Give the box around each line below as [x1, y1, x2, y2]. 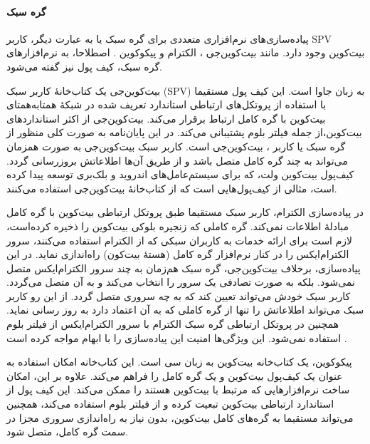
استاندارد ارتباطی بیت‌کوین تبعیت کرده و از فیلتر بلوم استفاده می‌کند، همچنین [6, 396, 334, 411]
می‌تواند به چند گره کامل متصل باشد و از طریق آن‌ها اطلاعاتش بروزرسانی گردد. [6, 153, 348, 167]
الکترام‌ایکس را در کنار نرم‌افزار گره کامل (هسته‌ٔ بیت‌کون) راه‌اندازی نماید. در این [6, 247, 349, 262]
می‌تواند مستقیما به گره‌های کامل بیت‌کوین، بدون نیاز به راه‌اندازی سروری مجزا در [6, 410, 354, 425]
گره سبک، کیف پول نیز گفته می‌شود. [6, 58, 162, 73]
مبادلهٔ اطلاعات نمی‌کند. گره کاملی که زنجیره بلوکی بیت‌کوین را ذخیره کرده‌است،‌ [6, 218, 349, 233]
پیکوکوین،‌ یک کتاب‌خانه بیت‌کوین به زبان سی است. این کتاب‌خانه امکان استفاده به [6, 354, 352, 369]
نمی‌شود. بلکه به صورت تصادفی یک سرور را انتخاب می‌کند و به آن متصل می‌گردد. [6, 274, 355, 289]
